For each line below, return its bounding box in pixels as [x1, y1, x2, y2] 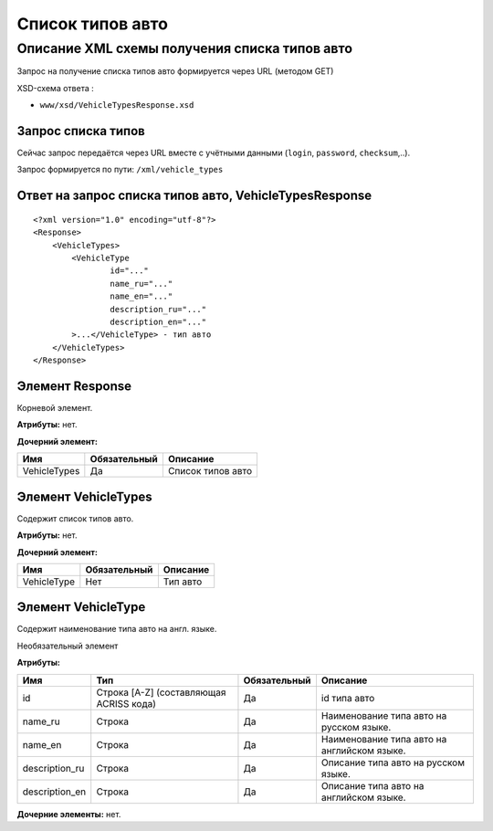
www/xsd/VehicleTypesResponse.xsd [39, 100, 194, 110]
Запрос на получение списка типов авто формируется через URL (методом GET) [16, 66, 334, 77]
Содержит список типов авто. [16, 512, 134, 524]
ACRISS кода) [96, 697, 157, 710]
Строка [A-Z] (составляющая [96, 686, 226, 699]
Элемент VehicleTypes [16, 489, 152, 504]
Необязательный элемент [16, 640, 119, 651]
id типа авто [320, 691, 375, 704]
